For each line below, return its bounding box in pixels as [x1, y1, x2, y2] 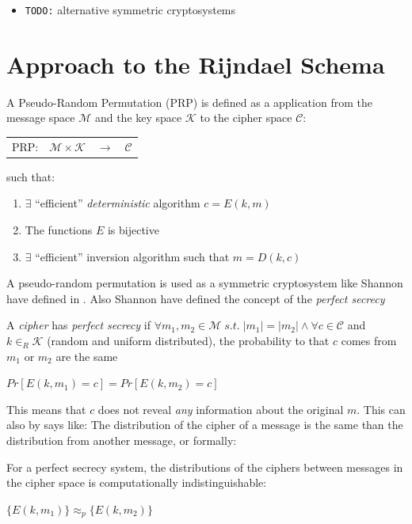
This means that [6, 401, 86, 417]
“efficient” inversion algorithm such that [35, 248, 230, 264]
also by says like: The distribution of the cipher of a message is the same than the [6, 416, 403, 433]
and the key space [94, 109, 182, 126]
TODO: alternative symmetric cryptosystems [25, 2, 236, 17]
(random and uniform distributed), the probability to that [47, 332, 330, 348]
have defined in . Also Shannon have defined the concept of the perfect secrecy [6, 290, 385, 306]
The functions [25, 222, 93, 237]
